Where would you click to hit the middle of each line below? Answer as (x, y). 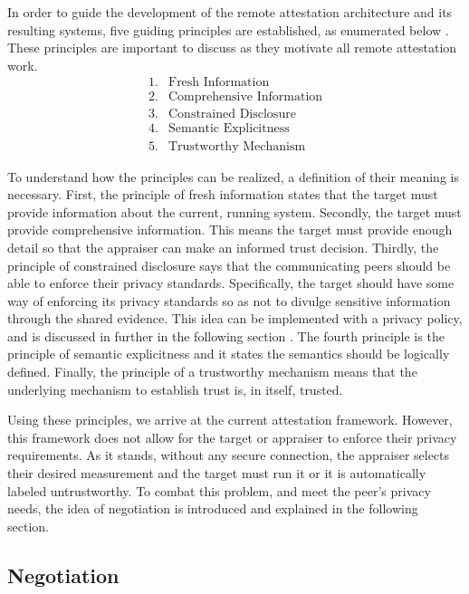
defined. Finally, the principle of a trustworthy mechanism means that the (212, 372)
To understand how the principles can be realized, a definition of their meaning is (233, 176)
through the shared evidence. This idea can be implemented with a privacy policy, (235, 318)
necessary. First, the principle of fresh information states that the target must (223, 194)
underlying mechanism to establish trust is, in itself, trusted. (175, 389)
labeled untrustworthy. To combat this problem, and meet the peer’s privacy (219, 490)
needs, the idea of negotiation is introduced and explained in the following (213, 508)
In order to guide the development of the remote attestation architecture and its (230, 12)
